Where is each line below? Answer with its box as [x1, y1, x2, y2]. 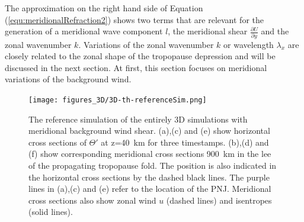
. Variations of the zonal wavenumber [78, 38, 214, 50]
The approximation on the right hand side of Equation [5, 2, 203, 14]
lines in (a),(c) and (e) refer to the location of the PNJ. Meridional [28, 182, 271, 195]
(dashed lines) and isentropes [166, 194, 272, 206]
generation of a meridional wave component [5, 25, 163, 37]
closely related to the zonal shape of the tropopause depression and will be [5, 50, 276, 62]
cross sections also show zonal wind [28, 194, 156, 206]
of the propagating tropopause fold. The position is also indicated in [28, 159, 277, 171]
